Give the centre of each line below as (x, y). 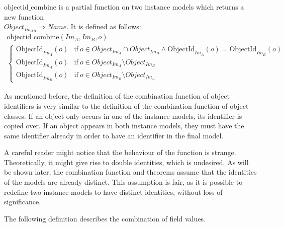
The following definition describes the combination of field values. (105, 218)
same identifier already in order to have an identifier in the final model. (114, 135)
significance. (23, 202)
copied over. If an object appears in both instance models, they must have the (124, 126)
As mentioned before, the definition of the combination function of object (117, 96)
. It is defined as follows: (104, 26)
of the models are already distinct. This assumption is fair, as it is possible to (123, 182)
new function (24, 16)
